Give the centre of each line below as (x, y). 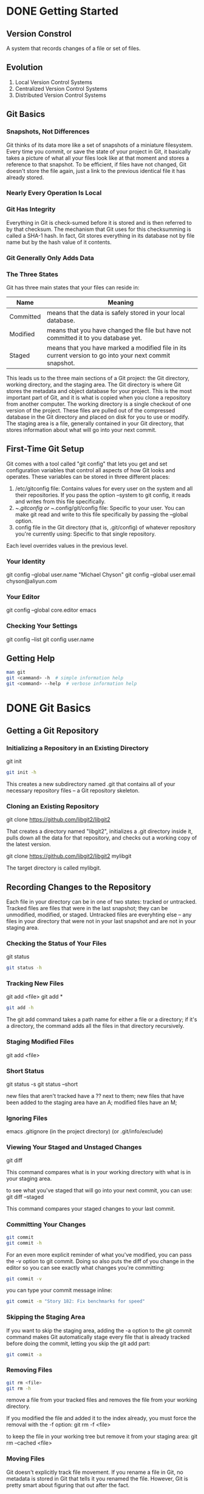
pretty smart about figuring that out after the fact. (68, 1485)
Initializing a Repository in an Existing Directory (77, 748)
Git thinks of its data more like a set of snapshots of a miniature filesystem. (100, 145)
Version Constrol (39, 34)
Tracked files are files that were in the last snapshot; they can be (87, 908)
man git (16, 672)
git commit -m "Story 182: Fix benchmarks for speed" (76, 1301)
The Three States (32, 274)
